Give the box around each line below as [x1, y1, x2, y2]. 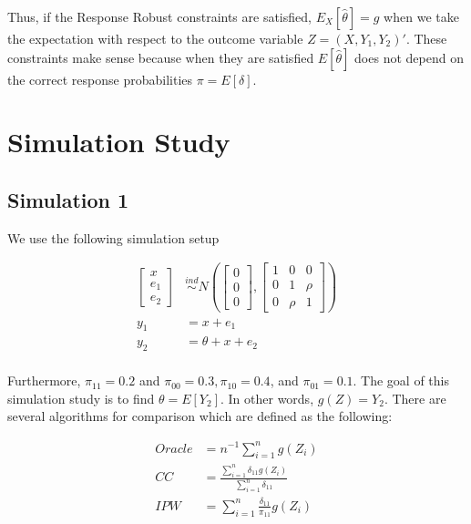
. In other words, [220, 388, 314, 407]
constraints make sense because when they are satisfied [7, 47, 314, 67]
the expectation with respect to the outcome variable [7, 29, 303, 47]
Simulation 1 [7, 185, 129, 213]
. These [405, 29, 447, 47]
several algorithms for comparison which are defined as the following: [7, 406, 393, 426]
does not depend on [354, 47, 464, 67]
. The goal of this [353, 371, 450, 390]
